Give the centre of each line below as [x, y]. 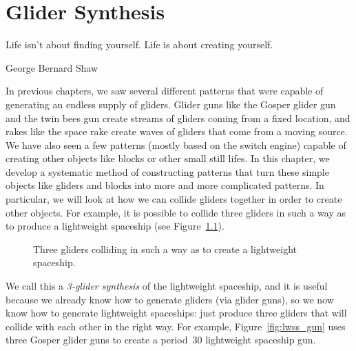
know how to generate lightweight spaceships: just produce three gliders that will [176, 313]
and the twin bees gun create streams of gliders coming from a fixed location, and [178, 118]
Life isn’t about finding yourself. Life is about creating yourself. [139, 44]
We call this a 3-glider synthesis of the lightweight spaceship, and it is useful [167, 286]
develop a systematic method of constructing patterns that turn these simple [167, 171]
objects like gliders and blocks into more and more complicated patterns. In [165, 185]
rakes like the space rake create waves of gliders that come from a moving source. [177, 131]
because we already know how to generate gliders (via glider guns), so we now [170, 299]
